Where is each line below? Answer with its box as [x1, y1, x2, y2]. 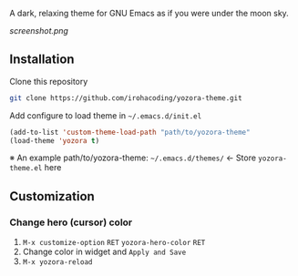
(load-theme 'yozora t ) [9, 136, 100, 145]
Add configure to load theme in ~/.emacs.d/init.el [9, 109, 202, 121]
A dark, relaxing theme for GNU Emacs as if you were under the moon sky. [9, 8, 289, 18]
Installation [9, 52, 75, 67]
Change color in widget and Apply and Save [22, 246, 187, 258]
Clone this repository [9, 76, 88, 87]
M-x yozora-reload [22, 258, 93, 267]
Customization [9, 189, 96, 204]
